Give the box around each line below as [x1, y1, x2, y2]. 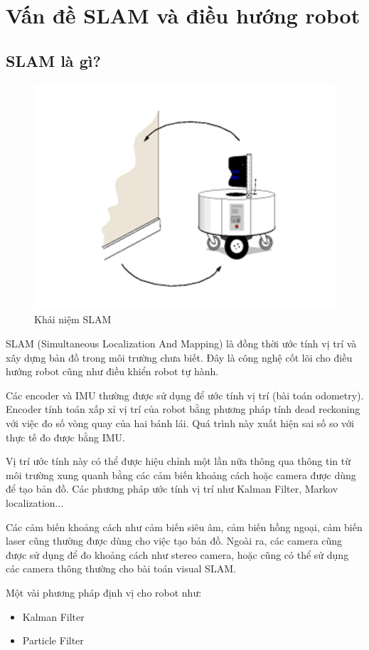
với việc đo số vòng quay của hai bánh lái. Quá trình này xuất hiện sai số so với [6, 415, 354, 430]
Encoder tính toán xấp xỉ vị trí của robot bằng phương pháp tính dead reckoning [6, 402, 360, 416]
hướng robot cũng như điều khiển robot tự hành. [6, 364, 219, 379]
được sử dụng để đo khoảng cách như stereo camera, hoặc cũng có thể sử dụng [6, 547, 349, 562]
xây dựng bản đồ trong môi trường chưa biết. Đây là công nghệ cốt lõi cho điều [6, 350, 353, 365]
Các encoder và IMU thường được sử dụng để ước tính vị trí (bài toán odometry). [6, 387, 364, 402]
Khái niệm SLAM [34, 312, 112, 327]
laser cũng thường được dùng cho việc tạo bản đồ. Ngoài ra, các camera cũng [6, 533, 343, 548]
